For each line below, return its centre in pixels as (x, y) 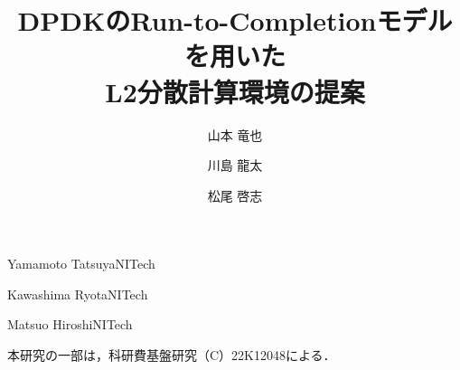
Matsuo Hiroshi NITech (70, 324)
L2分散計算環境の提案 (235, 91)
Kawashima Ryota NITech (78, 294)
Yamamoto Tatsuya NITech (81, 264)
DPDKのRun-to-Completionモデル (235, 20)
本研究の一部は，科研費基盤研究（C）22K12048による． (172, 355)
